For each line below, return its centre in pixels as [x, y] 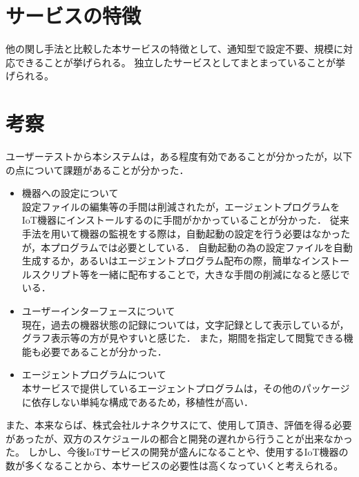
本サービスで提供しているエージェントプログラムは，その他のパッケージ [186, 388]
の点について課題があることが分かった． [97, 169]
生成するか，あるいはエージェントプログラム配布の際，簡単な [162, 261]
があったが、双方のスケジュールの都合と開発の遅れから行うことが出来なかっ [179, 438]
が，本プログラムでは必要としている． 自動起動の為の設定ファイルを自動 [187, 247]
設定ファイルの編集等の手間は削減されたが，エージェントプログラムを [181, 206]
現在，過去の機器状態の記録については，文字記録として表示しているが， [185, 324]
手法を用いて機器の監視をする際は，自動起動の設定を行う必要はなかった [186, 233]
